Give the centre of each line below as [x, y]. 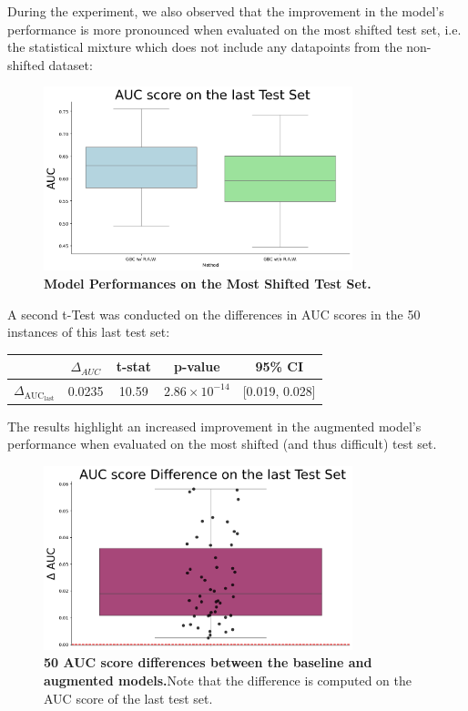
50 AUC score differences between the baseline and [208, 662]
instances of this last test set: [89, 332]
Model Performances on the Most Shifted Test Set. [208, 283]
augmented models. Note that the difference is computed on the [228, 681]
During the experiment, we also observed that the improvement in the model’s [226, 11]
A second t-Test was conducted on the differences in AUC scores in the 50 [214, 314]
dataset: [71, 64]
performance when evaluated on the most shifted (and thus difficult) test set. [222, 444]
